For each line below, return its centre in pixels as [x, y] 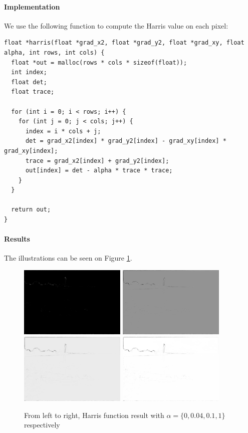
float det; [29, 82]
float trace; [33, 92]
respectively [42, 425]
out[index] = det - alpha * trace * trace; [99, 171]
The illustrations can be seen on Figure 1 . [68, 258]
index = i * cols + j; [63, 131]
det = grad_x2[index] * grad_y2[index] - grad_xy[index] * [126, 141]
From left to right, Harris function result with [94, 415]
